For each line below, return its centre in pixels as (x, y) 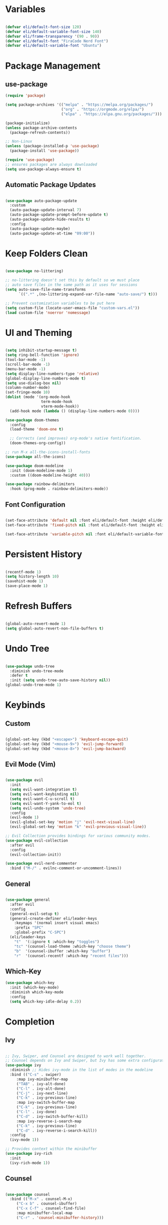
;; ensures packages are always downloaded (51, 164)
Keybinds (25, 705)
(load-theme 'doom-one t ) (37, 430)
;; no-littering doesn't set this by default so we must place (72, 280)
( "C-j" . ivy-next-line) (42, 1093)
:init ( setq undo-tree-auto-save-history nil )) (60, 680)
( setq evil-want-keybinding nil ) (44, 794)
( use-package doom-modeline (34, 466)
